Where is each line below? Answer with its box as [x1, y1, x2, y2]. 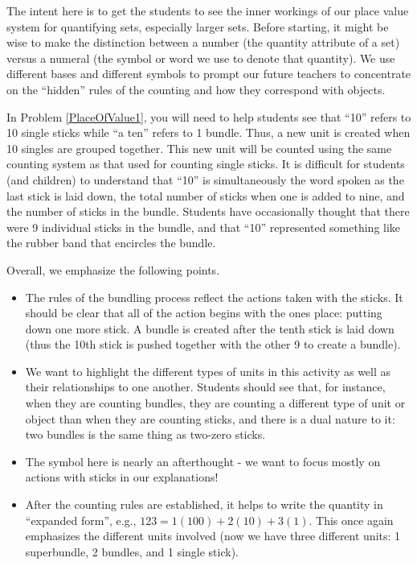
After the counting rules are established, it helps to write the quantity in [25, 496, 383, 513]
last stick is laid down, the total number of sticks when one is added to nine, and [6, 187, 405, 204]
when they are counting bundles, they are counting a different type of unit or [25, 395, 406, 411]
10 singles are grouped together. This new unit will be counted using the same [6, 139, 392, 156]
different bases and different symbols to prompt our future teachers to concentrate [6, 65, 411, 82]
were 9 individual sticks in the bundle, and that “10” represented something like [6, 218, 401, 235]
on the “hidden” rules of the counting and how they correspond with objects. [6, 81, 386, 97]
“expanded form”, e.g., [25, 511, 137, 528]
